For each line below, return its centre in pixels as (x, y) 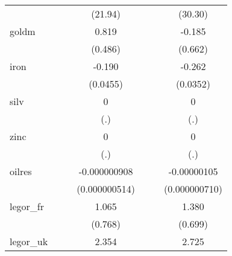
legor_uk (29, 241)
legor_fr (27, 206)
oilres (21, 171)
